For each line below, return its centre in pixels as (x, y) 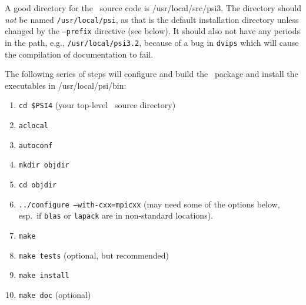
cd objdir (38, 185)
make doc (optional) (55, 294)
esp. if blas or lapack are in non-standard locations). (116, 215)
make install (44, 276)
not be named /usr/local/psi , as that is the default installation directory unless (152, 19)
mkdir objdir (44, 165)
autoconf (36, 145)
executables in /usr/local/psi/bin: (66, 85)
